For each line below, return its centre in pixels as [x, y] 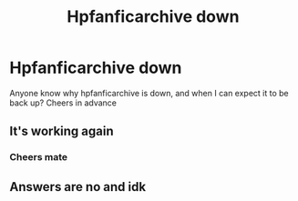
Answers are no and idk [78, 187]
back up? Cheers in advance [63, 103]
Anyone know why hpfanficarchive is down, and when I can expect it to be [149, 93]
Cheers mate [39, 157]
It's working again [62, 131]
